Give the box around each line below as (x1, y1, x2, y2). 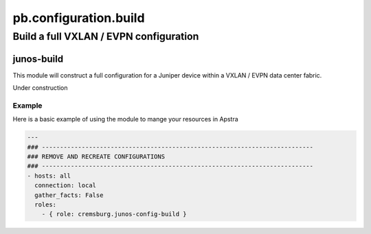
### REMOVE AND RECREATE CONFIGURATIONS (27, 153, 165, 161)
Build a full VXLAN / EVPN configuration (12, 30, 199, 43)
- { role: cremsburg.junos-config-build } (41, 210, 187, 218)
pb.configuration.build (12, 10, 145, 25)
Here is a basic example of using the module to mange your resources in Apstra (12, 115, 238, 124)
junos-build (12, 53, 64, 65)
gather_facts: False (34, 191, 104, 199)
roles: (34, 200, 57, 209)
